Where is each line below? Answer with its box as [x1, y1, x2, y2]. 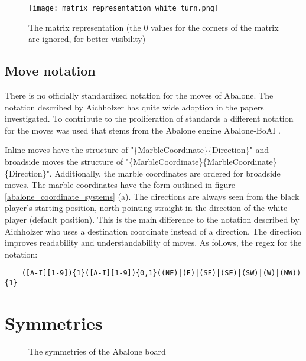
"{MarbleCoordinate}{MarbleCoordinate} [125, 155, 277, 168]
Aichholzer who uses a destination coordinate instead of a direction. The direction [5, 225, 302, 237]
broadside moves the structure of [5, 155, 123, 168]
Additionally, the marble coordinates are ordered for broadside [54, 167, 281, 179]
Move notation [5, 61, 96, 80]
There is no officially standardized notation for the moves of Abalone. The [5, 89, 274, 102]
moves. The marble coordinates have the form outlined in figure [5, 178, 235, 191]
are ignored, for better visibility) [28, 32, 146, 45]
